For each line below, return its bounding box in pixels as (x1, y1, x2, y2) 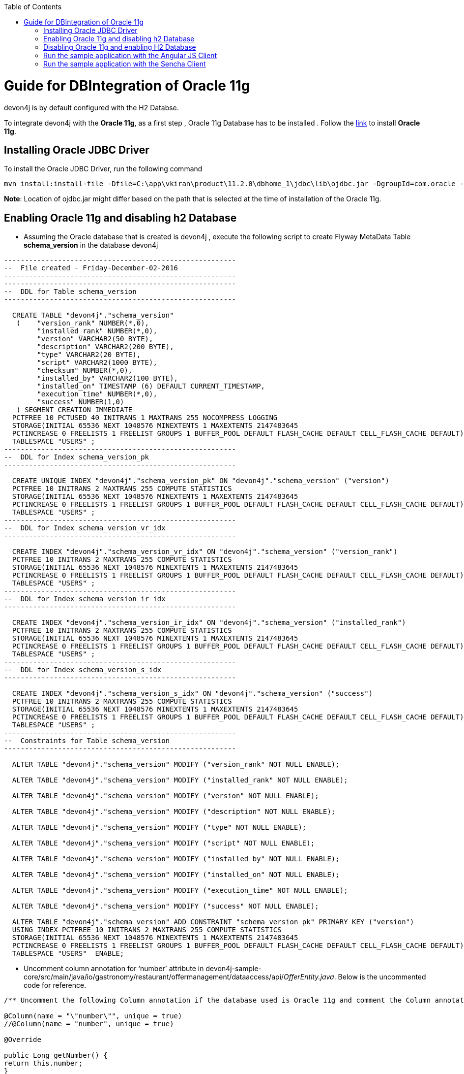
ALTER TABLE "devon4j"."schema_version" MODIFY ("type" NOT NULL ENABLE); (12, 823, 307, 832)
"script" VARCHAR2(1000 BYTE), (37, 358, 157, 367)
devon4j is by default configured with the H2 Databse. (4, 103, 179, 112)
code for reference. (24, 981, 87, 990)
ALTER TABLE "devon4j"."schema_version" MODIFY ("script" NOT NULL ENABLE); (12, 839, 315, 847)
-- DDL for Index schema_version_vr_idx (4, 524, 166, 532)
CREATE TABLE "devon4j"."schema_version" (12, 311, 174, 320)
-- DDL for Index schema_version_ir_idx (4, 595, 166, 603)
